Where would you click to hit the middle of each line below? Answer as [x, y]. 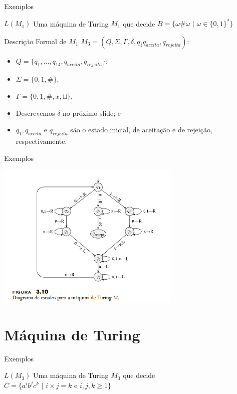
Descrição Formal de [35, 41]
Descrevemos [35, 113]
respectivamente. [41, 141]
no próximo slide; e [92, 113]
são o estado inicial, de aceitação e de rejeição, [141, 130]
